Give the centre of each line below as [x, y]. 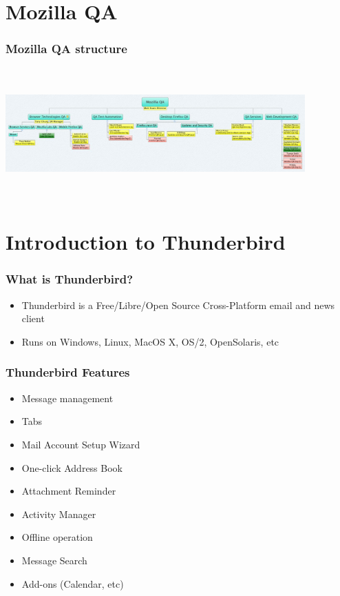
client [33, 318]
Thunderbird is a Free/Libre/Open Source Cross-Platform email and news [178, 305]
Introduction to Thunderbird [146, 242]
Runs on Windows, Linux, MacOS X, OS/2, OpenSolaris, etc [150, 341]
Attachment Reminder [69, 491]
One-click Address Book [72, 467]
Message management [67, 398]
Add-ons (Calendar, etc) [73, 583]
